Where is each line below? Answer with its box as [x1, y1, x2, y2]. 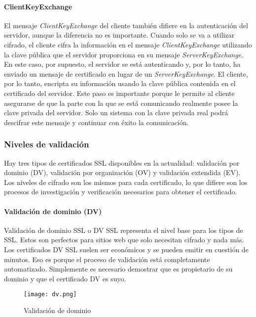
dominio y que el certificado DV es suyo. [4, 273, 126, 283]
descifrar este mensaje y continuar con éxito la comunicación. [4, 117, 189, 127]
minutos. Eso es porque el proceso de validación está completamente [4, 254, 210, 264]
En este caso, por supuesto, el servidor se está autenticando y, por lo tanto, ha [4, 59, 241, 69]
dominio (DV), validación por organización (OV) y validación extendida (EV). [4, 167, 241, 178]
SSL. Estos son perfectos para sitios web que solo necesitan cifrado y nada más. [4, 234, 244, 245]
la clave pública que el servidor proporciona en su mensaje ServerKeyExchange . [4, 49, 243, 59]
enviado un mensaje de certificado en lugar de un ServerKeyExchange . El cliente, [4, 68, 248, 79]
